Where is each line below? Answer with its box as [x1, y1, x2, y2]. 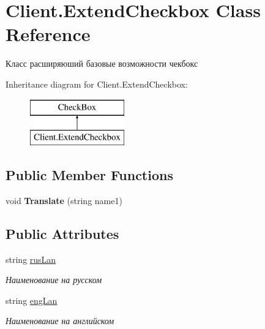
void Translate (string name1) [6, 194, 122, 206]
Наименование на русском [6, 273, 102, 286]
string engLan [6, 293, 58, 306]
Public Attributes [6, 224, 119, 243]
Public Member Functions [6, 165, 173, 184]
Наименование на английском [6, 314, 114, 327]
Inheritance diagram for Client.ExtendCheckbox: [6, 77, 188, 90]
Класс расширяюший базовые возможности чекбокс [6, 57, 198, 70]
